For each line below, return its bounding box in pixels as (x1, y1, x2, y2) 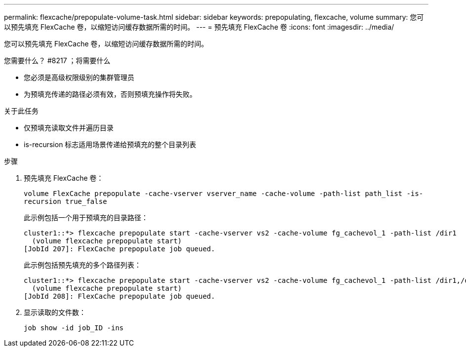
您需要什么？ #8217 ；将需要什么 (4, 56, 111, 65)
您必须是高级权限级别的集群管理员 (24, 73, 134, 81)
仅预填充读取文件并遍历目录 (24, 123, 114, 132)
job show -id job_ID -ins (24, 324, 124, 332)
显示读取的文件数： (24, 308, 86, 316)
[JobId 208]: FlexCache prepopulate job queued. (24, 292, 215, 300)
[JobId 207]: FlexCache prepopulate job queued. (24, 245, 215, 253)
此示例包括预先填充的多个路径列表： (24, 261, 141, 269)
